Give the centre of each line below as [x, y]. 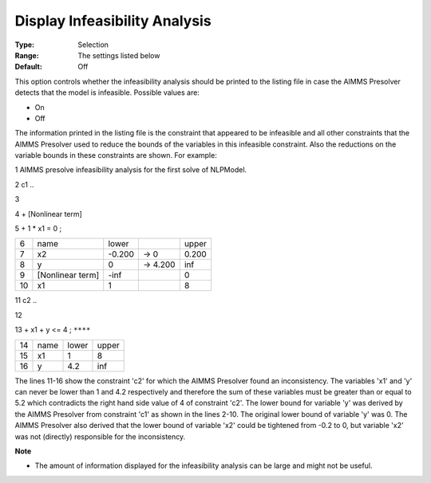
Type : [25, 45]
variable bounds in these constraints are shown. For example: [116, 155]
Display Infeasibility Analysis [113, 21]
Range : [27, 55]
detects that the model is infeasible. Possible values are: [107, 92]
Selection [93, 45]
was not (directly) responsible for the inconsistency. [100, 436]
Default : [29, 67]
